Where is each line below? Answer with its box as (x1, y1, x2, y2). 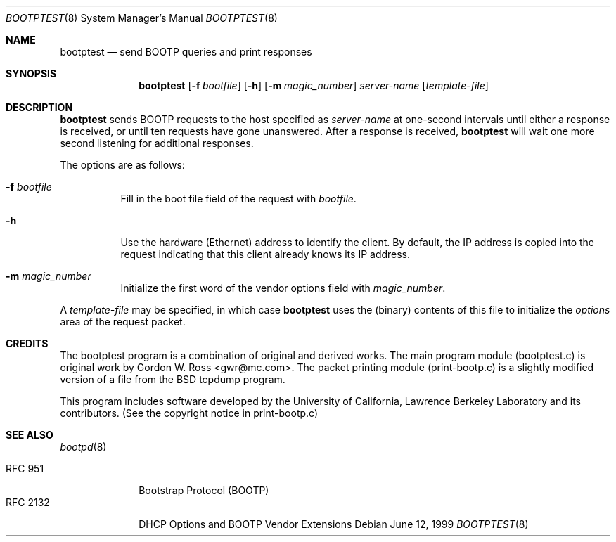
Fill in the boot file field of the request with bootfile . (120, 193, 357, 205)
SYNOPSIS (6, 67, 57, 79)
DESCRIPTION (6, 101, 73, 113)
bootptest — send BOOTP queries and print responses (60, 46, 312, 58)
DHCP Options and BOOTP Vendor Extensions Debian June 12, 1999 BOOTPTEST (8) (139, 518, 529, 530)
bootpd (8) (60, 441, 107, 453)
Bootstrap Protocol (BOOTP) (139, 484, 269, 496)
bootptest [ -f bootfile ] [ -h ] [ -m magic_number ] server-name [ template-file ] (139, 79, 489, 91)
